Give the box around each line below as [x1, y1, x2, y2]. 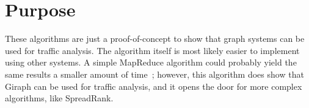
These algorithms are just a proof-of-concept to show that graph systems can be [5, 32, 305, 45]
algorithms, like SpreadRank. [5, 92, 114, 104]
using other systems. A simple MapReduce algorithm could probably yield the [5, 56, 297, 69]
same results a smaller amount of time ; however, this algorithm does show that [5, 67, 304, 80]
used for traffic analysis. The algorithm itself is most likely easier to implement [5, 44, 300, 56]
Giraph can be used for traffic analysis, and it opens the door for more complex [5, 79, 302, 92]
